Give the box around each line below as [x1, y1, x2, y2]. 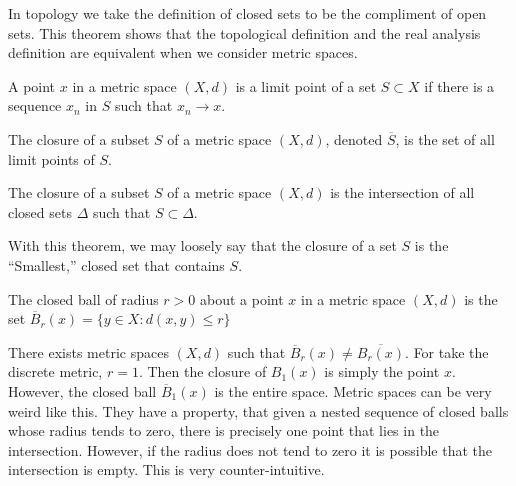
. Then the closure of [138, 361, 267, 382]
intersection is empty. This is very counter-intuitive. [8, 459, 325, 480]
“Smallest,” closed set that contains [8, 254, 225, 275]
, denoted [325, 128, 383, 149]
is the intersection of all [330, 182, 475, 203]
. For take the [405, 341, 489, 362]
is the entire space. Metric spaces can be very [214, 380, 492, 401]
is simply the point [324, 361, 440, 382]
